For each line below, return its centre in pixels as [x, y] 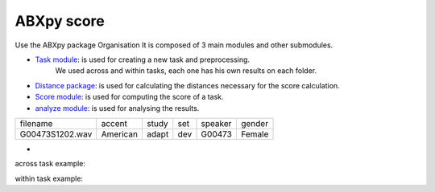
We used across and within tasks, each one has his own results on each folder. [186, 71]
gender [255, 123]
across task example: [50, 164]
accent [114, 123]
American [120, 134]
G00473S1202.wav [56, 134]
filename [36, 123]
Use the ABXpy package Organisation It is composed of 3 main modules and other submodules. [174, 45]
